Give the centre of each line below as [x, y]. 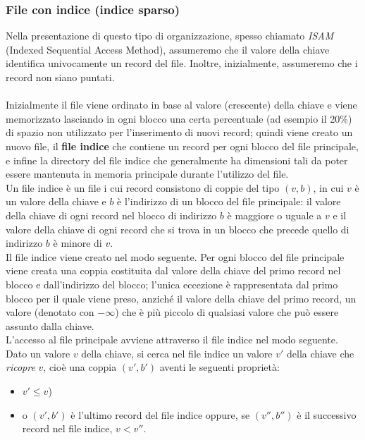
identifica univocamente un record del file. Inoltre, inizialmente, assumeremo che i [182, 63]
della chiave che [321, 353]
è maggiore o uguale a [274, 215]
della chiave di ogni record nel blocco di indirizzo [111, 215]
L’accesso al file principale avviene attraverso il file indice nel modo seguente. [172, 340]
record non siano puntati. [60, 77]
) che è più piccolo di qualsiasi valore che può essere [227, 312]
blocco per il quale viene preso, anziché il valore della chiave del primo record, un [181, 298]
